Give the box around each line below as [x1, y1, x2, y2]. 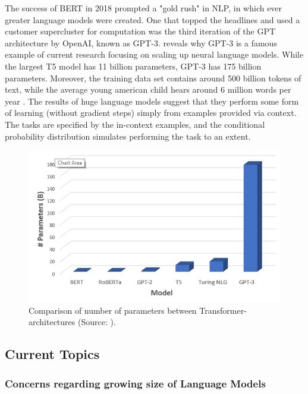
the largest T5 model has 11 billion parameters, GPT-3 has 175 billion [5, 59, 262, 72]
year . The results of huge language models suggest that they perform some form [5, 94, 299, 107]
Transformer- [199, 304, 247, 316]
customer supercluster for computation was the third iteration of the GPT [5, 25, 276, 37]
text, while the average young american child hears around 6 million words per [5, 83, 291, 96]
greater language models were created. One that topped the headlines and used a [5, 13, 300, 26]
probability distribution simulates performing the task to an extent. [5, 130, 251, 142]
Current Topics [5, 345, 100, 363]
